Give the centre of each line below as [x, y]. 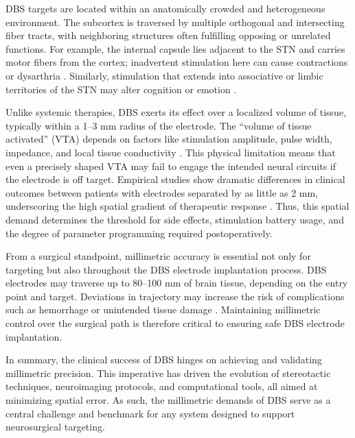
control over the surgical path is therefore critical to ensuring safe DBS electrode [175, 323]
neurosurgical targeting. [55, 427]
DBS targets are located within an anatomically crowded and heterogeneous [165, 8]
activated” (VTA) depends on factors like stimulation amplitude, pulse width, [169, 139]
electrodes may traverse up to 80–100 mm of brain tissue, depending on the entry [177, 283]
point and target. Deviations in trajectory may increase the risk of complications [175, 296]
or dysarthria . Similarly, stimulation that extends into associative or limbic [164, 75]
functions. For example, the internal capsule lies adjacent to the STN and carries [175, 48]
